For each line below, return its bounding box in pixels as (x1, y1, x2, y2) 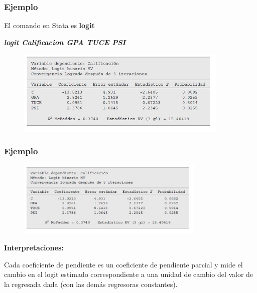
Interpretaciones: (4, 242, 64, 253)
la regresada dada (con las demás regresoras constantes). (4, 278, 178, 289)
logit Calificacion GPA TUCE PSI (4, 37, 126, 47)
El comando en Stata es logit (4, 20, 95, 31)
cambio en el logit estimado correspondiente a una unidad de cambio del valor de (4, 269, 253, 279)
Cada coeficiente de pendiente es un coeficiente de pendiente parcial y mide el (4, 259, 243, 269)
